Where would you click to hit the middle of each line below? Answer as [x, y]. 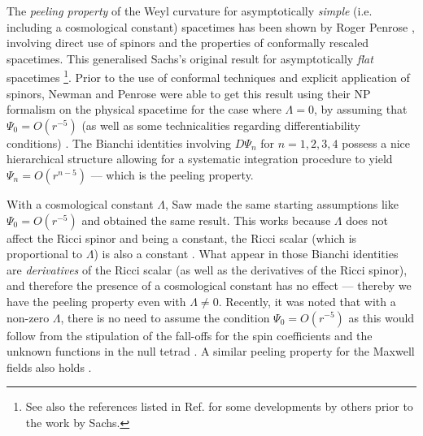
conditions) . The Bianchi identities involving [119, 142]
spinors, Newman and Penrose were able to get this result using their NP [189, 93]
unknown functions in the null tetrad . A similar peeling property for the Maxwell [211, 351]
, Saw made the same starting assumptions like [281, 204]
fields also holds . [49, 367]
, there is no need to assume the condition [165, 317]
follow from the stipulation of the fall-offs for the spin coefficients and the [190, 335]
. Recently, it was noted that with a [307, 301]
